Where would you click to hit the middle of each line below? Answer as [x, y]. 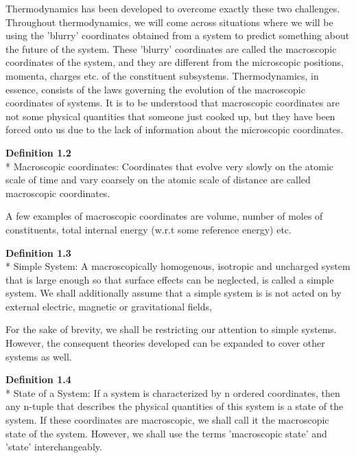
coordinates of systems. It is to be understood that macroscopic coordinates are [173, 103]
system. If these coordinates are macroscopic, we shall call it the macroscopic [167, 420]
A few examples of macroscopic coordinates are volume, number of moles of [164, 216]
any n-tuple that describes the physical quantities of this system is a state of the [175, 406]
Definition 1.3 [38, 252]
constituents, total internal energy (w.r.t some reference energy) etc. [149, 229]
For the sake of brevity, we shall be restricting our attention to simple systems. [171, 329]
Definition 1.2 [38, 152]
